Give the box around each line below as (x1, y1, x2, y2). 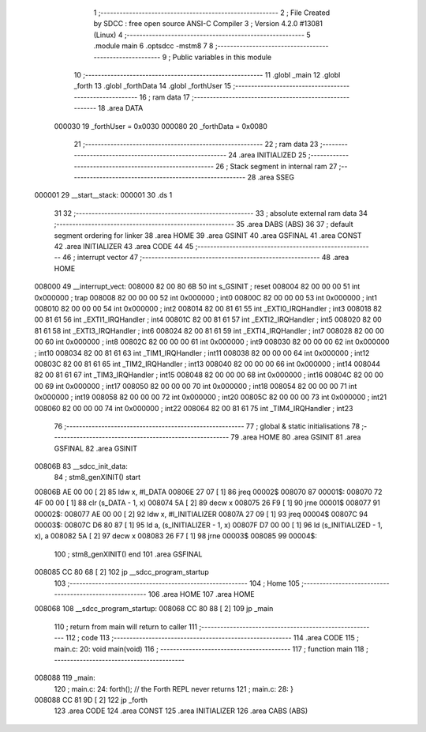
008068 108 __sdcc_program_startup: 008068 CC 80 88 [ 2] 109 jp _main (34, 604, 274, 613)
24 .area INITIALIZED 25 (228, 150, 307, 160)
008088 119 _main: (34, 673, 96, 683)
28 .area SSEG (247, 172, 295, 182)
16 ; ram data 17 (139, 92, 191, 102)
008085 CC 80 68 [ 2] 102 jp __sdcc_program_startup (34, 568, 209, 577)
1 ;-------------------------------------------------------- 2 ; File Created (93, 8, 331, 17)
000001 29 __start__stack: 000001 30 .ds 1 (34, 191, 173, 200)
